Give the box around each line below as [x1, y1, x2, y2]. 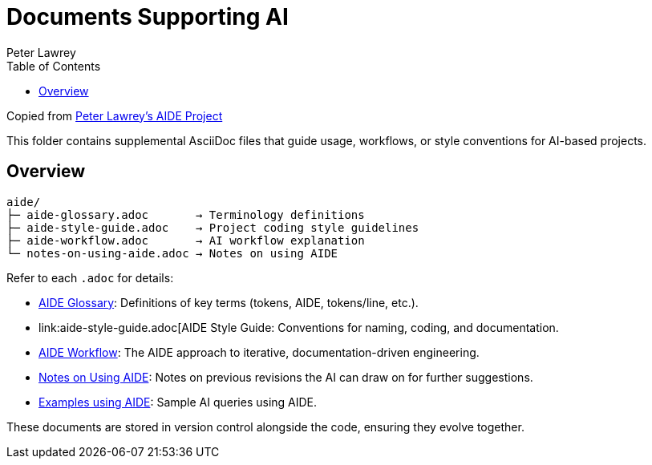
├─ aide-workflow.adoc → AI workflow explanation [6, 233, 365, 247]
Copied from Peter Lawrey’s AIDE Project [6, 108, 223, 123]
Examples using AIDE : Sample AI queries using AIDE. [38, 394, 318, 409]
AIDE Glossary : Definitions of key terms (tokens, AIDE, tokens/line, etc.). [38, 295, 419, 309]
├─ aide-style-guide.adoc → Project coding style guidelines [6, 220, 419, 234]
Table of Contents [6, 59, 101, 73]
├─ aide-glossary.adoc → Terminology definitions [6, 208, 365, 221]
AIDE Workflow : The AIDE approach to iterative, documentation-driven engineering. [38, 345, 480, 359]
